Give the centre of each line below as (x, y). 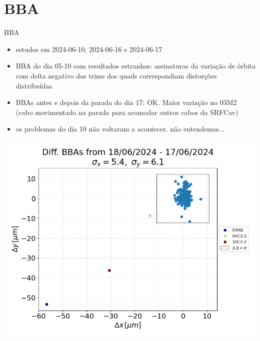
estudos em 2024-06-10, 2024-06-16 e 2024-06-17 (89, 49)
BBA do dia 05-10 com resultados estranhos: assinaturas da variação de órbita (136, 66)
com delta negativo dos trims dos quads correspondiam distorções (116, 75)
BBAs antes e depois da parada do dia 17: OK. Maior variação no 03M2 (126, 102)
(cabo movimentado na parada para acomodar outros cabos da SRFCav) (127, 112)
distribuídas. (35, 85)
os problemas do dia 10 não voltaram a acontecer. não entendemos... (120, 129)
